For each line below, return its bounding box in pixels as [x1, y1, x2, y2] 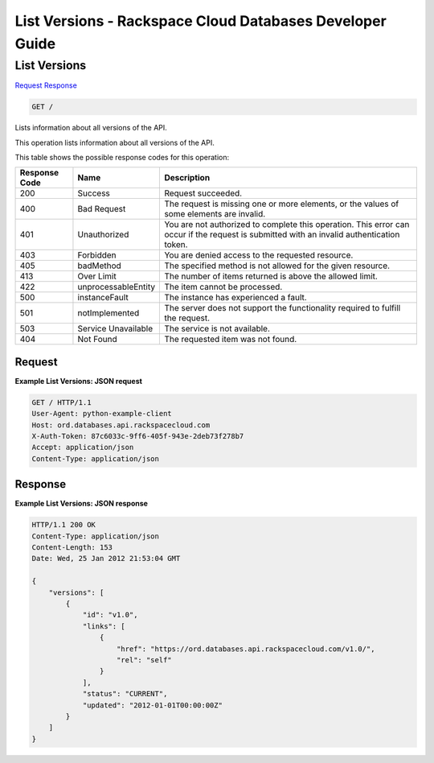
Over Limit [77, 270, 117, 282]
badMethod [77, 260, 122, 271]
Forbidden [77, 250, 117, 261]
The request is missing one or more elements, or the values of [164, 198, 399, 209]
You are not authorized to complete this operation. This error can [164, 219, 410, 230]
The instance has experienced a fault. [164, 292, 307, 303]
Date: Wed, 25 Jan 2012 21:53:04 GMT [31, 554, 181, 563]
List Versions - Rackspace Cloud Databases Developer [14, 12, 387, 30]
